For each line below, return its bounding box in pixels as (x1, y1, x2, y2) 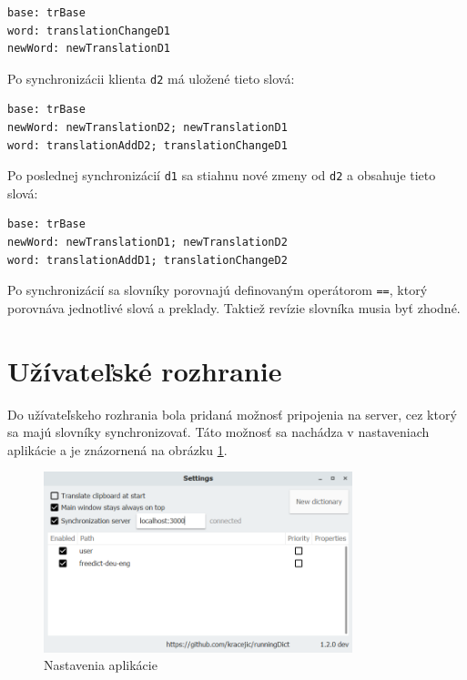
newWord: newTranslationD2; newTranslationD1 (7, 121, 288, 135)
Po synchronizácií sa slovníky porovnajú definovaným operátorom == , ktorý (7, 280, 428, 299)
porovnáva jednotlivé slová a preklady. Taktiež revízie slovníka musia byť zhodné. (7, 298, 461, 317)
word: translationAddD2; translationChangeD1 (7, 138, 288, 152)
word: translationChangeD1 (7, 24, 170, 37)
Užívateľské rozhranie (7, 351, 282, 389)
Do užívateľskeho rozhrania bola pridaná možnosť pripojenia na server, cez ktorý (7, 404, 457, 423)
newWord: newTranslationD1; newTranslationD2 (7, 236, 288, 249)
